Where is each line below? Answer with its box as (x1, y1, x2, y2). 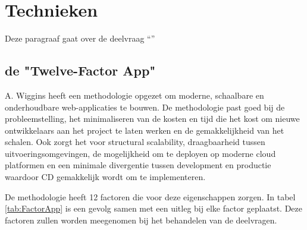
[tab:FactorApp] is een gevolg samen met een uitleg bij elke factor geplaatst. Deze (5, 202, 302, 215)
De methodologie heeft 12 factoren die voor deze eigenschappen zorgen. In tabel (5, 190, 296, 203)
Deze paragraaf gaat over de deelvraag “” (5, 32, 155, 45)
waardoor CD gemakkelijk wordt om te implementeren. (5, 171, 206, 183)
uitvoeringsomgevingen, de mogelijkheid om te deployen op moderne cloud (5, 147, 276, 159)
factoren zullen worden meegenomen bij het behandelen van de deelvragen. (5, 213, 277, 226)
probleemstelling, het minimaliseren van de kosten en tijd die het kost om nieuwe (5, 112, 300, 125)
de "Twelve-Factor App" (5, 61, 156, 80)
